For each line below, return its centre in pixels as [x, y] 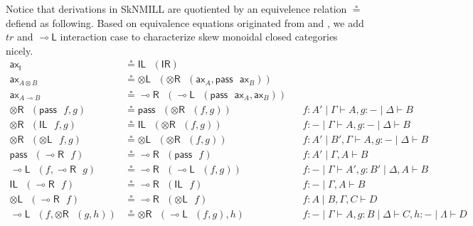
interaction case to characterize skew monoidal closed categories [199, 37]
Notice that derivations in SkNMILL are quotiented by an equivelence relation [176, 9]
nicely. [20, 50]
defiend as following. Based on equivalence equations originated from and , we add [185, 22]
